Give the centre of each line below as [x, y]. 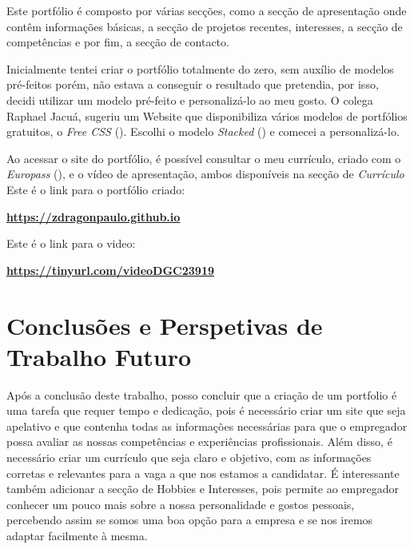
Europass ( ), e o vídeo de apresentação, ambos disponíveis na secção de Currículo [205, 174]
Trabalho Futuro [99, 356]
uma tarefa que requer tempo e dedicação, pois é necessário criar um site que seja [206, 410]
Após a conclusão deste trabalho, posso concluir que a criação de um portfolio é [202, 394]
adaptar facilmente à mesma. [77, 535]
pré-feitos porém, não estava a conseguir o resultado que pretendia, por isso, [193, 84]
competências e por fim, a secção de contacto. [118, 42]
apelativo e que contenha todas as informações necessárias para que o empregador [207, 426]
